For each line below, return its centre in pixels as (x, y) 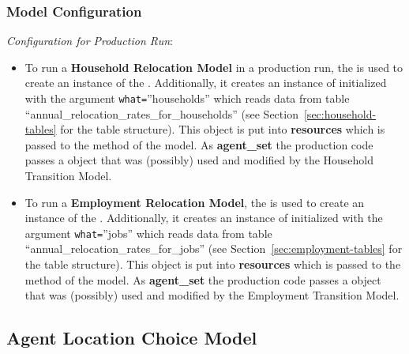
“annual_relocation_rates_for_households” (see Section (161, 113)
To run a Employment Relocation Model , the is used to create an (195, 202)
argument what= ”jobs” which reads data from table (148, 233)
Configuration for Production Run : (90, 41)
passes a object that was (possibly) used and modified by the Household (199, 160)
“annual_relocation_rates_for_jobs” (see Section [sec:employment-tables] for (214, 249)
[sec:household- (340, 113)
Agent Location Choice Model (132, 338)
